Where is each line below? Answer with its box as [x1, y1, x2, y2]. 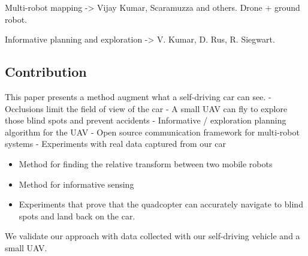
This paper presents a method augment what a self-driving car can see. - [5, 90, 271, 103]
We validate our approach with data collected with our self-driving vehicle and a [5, 230, 300, 242]
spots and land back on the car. [19, 209, 135, 222]
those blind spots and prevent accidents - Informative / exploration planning [5, 114, 286, 127]
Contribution [5, 62, 87, 81]
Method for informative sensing [19, 177, 134, 190]
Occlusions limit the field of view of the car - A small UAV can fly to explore [5, 102, 288, 115]
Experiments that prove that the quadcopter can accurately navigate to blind [19, 198, 303, 210]
